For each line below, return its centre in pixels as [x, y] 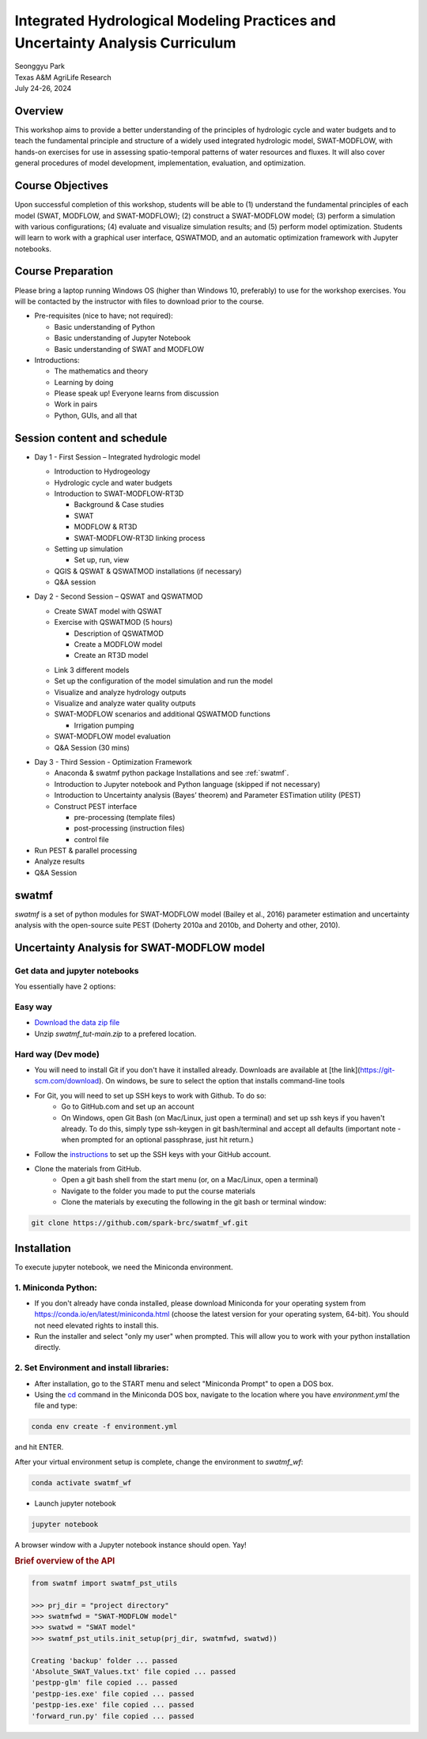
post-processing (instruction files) [129, 828]
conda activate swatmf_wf [81, 1482]
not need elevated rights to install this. [96, 1325]
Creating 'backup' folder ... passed [104, 1660]
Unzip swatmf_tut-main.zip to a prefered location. [115, 1034]
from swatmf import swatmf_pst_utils [104, 1583]
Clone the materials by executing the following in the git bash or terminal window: [194, 1202]
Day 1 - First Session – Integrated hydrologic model [117, 457]
